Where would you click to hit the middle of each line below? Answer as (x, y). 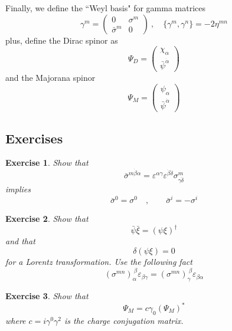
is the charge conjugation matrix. (124, 320)
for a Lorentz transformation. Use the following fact (99, 262)
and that (20, 241)
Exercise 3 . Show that (47, 295)
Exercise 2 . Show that (47, 219)
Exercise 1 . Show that (47, 163)
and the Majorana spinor (50, 78)
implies (18, 189)
